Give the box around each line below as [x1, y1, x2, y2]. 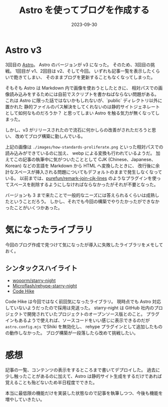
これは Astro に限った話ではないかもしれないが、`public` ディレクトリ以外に [5, 97, 162, 103]
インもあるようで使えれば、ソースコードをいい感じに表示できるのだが [5, 317, 150, 324]
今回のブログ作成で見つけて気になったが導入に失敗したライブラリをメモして [5, 241, 163, 247]
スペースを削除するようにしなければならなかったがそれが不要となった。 [9, 181, 158, 187]
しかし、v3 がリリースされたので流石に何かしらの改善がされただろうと [5, 126, 152, 133]
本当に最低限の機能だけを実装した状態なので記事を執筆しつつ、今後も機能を [5, 390, 163, 396]
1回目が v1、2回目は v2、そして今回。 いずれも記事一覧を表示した [15, 68, 151, 74]
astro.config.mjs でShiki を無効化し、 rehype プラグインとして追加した [5, 324, 154, 330]
